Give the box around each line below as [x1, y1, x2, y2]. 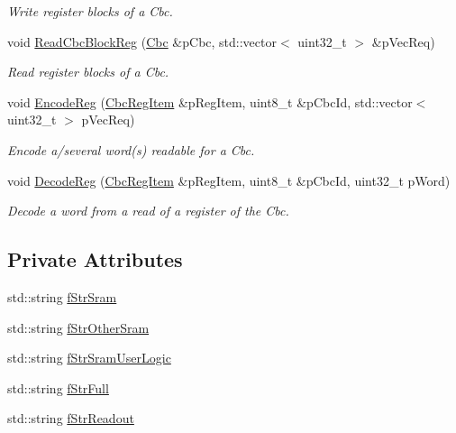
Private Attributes [7, 245, 183, 273]
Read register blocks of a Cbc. [7, 62, 169, 81]
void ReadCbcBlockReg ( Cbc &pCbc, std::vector [7, 32, 277, 51]
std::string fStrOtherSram [7, 318, 150, 336]
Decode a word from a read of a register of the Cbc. [7, 201, 289, 220]
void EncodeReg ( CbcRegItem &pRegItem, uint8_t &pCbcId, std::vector [7, 92, 413, 111]
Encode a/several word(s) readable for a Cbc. [7, 140, 255, 159]
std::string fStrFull [7, 378, 109, 397]
